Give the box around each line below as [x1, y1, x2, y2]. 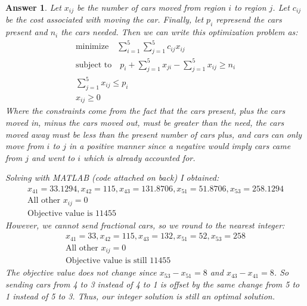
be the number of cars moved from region [77, 1, 226, 13]
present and [5, 26, 48, 38]
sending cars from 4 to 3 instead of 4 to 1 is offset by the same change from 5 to [5, 278, 300, 290]
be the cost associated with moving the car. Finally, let [5, 13, 204, 26]
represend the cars [216, 13, 282, 26]
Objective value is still [65, 256, 147, 265]
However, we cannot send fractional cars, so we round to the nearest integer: [5, 218, 285, 231]
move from [5, 140, 44, 152]
